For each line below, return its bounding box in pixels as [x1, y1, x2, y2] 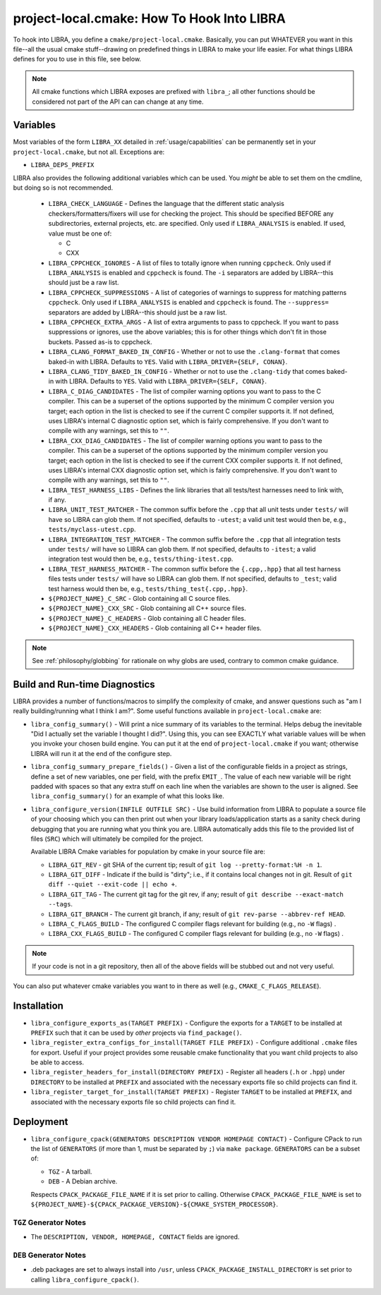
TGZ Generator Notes [13, 1217, 86, 1227]
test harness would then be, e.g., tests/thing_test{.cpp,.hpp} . [48, 584, 248, 592]
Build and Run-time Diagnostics [13, 678, 155, 691]
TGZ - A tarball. [48, 1167, 92, 1176]
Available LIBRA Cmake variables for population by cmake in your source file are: [30, 847, 266, 856]
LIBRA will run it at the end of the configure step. [30, 749, 172, 758]
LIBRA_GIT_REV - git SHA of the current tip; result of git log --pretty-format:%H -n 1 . [48, 861, 322, 869]
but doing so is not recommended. [13, 183, 114, 192]
